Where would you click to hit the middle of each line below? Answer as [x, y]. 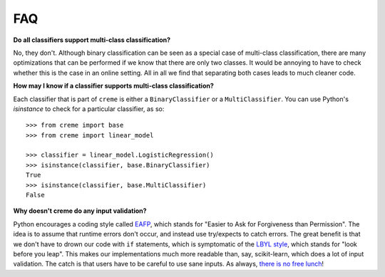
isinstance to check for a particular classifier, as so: [89, 109]
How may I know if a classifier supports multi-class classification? [113, 86]
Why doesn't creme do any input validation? [80, 211]
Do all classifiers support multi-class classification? [92, 40]
